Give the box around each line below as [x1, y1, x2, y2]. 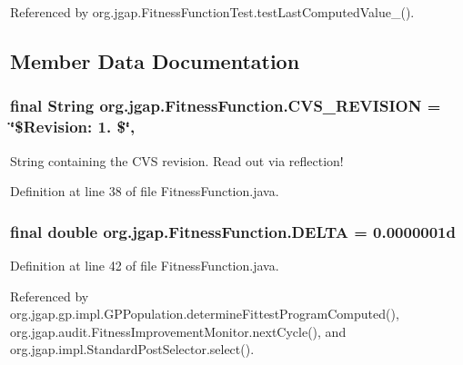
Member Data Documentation [10, 46, 300, 74]
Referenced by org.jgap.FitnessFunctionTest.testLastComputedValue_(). [10, 3, 415, 21]
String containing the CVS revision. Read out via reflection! [10, 151, 344, 170]
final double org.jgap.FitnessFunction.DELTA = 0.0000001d [10, 220, 456, 242]
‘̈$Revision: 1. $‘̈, [10, 115, 136, 138]
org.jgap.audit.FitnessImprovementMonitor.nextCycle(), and [10, 321, 347, 340]
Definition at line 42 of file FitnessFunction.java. [10, 255, 279, 274]
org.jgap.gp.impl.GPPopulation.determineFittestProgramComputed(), [10, 304, 399, 323]
